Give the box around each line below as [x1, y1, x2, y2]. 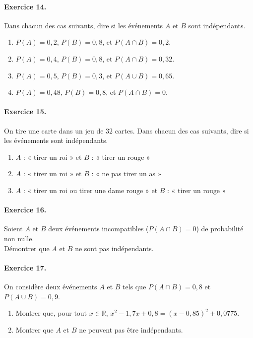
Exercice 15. [4, 106, 47, 117]
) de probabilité [196, 223, 244, 234]
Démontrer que [4, 243, 50, 253]
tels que [123, 281, 146, 291]
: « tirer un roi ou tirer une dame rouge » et [23, 185, 158, 195]
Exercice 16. [4, 204, 47, 215]
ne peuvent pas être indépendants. [79, 324, 183, 335]
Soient [4, 223, 23, 234]
